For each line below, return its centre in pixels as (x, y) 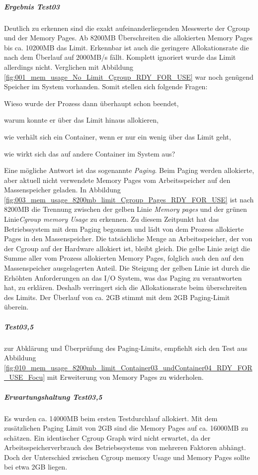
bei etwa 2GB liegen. (36, 467)
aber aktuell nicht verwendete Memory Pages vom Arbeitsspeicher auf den (117, 180)
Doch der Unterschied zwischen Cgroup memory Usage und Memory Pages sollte (127, 457)
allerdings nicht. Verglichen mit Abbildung (69, 67)
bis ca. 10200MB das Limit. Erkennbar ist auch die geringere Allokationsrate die (127, 47)
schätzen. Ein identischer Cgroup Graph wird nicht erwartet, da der (107, 437)
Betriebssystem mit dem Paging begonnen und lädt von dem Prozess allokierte (124, 229)
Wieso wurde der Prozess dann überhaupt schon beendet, (91, 103)
